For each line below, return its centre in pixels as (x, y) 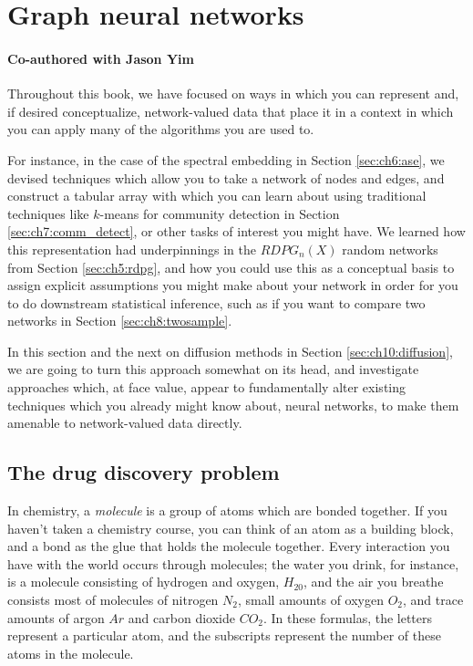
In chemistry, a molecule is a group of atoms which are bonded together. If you (227, 510)
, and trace (433, 600)
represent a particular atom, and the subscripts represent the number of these (224, 635)
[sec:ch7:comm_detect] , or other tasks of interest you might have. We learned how (236, 231)
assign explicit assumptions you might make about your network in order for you (233, 285)
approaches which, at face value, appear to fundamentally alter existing (207, 387)
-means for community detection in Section (220, 213)
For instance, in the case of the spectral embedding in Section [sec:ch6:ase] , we (226, 159)
